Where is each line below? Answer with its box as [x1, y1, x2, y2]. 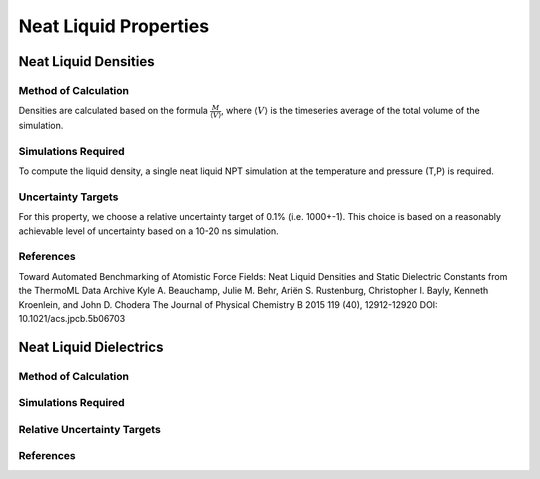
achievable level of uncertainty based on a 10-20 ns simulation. [18, 225, 279, 237]
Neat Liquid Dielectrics [18, 338, 164, 355]
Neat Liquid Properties [18, 15, 210, 37]
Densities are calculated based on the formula [18, 105, 209, 117]
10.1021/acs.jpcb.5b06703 [18, 313, 126, 324]
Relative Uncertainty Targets [18, 422, 162, 436]
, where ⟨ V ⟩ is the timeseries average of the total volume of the [220, 105, 480, 117]
